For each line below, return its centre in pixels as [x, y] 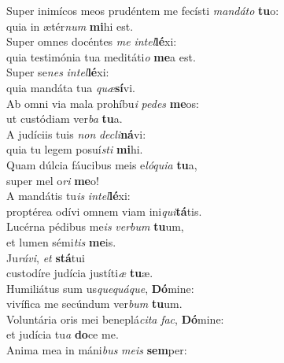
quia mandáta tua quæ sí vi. [71, 87]
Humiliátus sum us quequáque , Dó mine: [100, 288]
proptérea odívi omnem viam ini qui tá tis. [104, 211]
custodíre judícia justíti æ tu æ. [80, 273]
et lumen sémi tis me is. [61, 241]
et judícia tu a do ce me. [63, 334]
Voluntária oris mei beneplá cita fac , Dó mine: [115, 319]
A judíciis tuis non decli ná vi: [76, 133]
